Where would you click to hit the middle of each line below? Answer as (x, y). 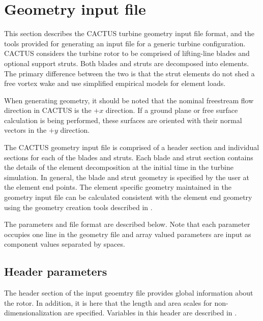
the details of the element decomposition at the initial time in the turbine (119, 167)
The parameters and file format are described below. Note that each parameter (127, 224)
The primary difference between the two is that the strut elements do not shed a (129, 73)
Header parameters (56, 271)
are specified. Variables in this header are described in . (151, 313)
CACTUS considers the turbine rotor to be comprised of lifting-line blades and (127, 53)
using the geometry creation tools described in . (78, 207)
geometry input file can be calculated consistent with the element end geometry (128, 197)
